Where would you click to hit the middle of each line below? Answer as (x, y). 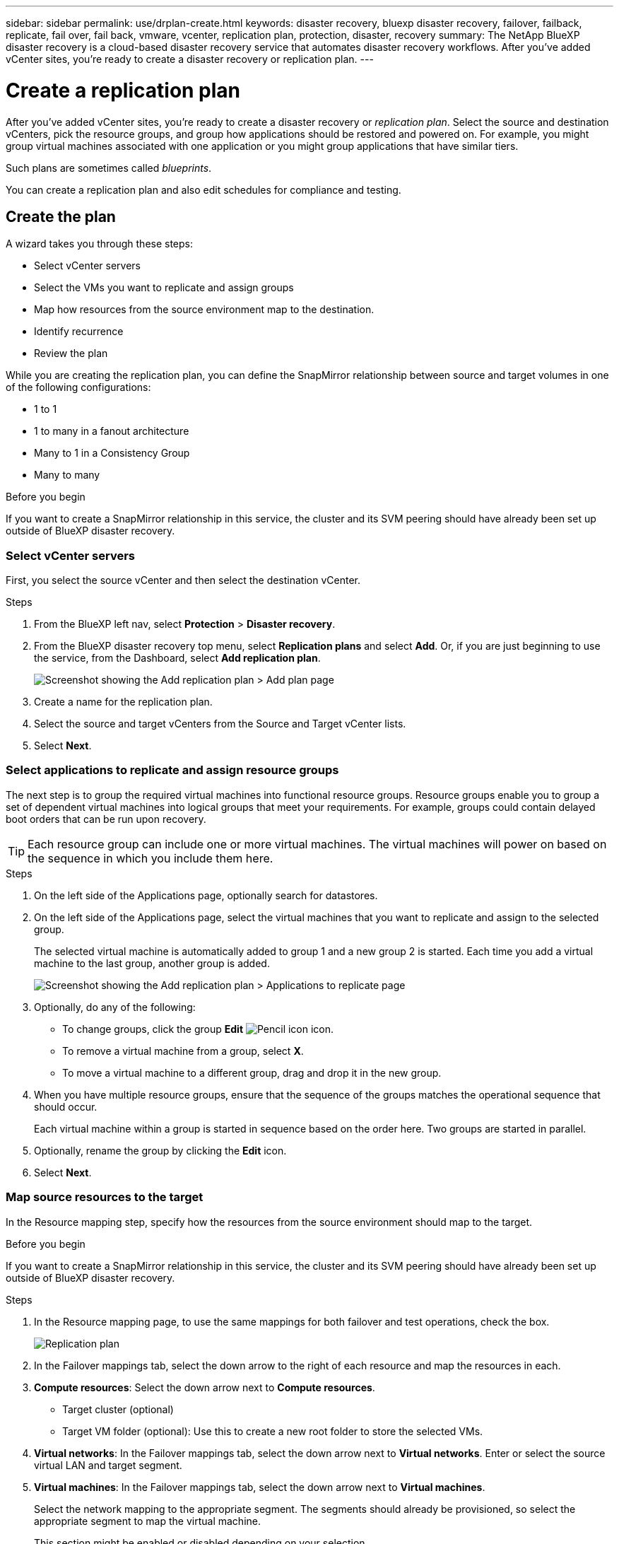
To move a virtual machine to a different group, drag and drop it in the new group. (252, 1072)
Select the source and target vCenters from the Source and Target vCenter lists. (220, 724)
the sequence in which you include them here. (151, 858)
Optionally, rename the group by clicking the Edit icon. (160, 1150)
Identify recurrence (79, 332)
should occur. (66, 1106)
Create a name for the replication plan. (123, 702)
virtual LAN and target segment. (108, 1465)
